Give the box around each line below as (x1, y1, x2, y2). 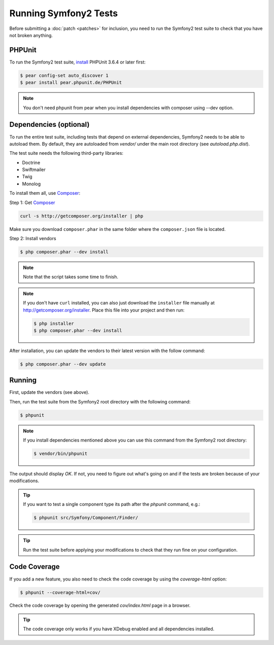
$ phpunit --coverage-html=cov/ (20, 589, 101, 595)
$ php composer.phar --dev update (20, 361, 106, 367)
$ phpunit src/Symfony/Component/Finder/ (33, 515, 139, 521)
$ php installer (33, 320, 75, 326)
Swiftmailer (22, 166, 46, 173)
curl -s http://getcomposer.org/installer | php (20, 213, 144, 219)
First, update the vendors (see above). (9, 389, 90, 395)
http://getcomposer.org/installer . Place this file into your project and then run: (23, 307, 185, 313)
